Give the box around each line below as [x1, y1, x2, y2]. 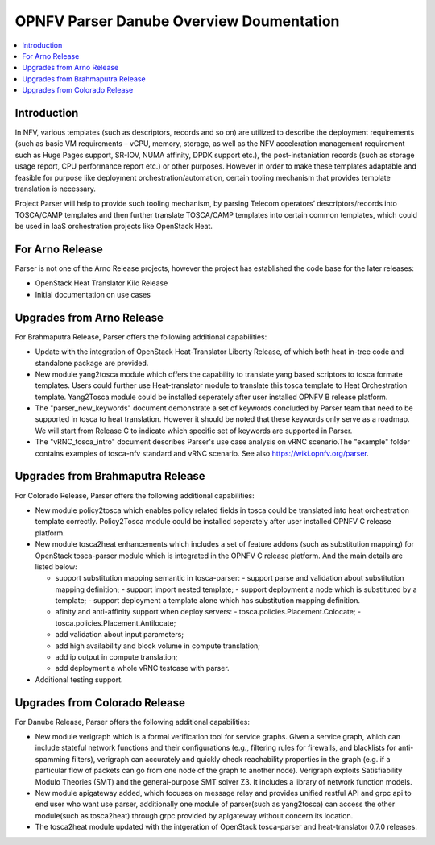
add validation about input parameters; [55, 630, 184, 639]
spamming [35, 754, 70, 764]
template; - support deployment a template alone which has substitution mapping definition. [55, 596, 360, 606]
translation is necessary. [14, 184, 96, 194]
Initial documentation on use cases [35, 289, 151, 299]
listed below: [35, 561, 78, 572]
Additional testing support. [35, 674, 124, 685]
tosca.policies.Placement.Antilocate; [55, 618, 176, 628]
